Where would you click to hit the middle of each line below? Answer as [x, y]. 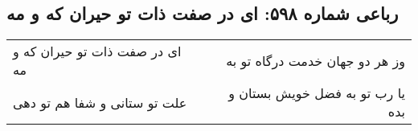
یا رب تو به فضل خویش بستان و [317, 93]
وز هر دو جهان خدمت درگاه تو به [316, 60]
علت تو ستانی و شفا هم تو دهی [100, 102]
